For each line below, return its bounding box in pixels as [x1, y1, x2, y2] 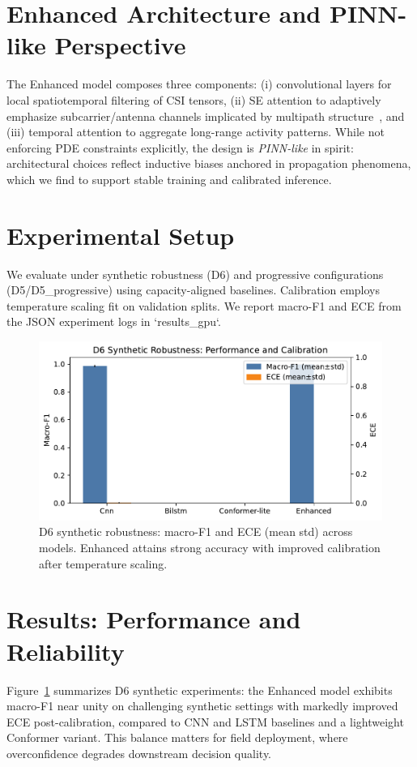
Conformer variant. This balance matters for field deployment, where [6, 729, 348, 746]
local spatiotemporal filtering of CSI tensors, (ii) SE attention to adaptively [6, 91, 381, 108]
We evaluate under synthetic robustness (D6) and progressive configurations [6, 265, 384, 282]
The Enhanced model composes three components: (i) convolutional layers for [6, 75, 392, 92]
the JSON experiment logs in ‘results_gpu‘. [6, 313, 221, 330]
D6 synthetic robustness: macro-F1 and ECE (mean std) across [39, 523, 353, 540]
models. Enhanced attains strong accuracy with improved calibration [39, 539, 381, 556]
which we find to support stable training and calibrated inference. [6, 170, 332, 187]
